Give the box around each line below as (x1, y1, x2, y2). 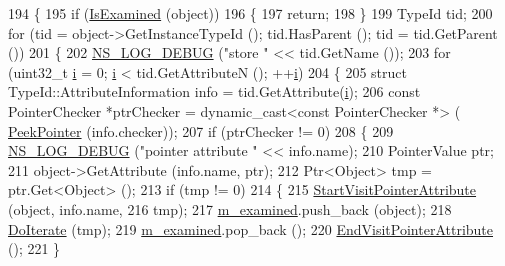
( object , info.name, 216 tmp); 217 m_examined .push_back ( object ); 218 (8, 198, 452, 219)
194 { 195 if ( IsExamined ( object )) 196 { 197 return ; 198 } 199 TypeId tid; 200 (8, 3, 493, 23)
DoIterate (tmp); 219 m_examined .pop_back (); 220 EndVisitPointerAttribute (8, 218, 494, 239)
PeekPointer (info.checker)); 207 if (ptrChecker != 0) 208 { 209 (8, 120, 394, 141)
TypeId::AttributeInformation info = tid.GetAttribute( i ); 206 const (8, 81, 421, 102)
